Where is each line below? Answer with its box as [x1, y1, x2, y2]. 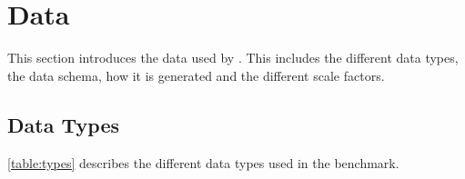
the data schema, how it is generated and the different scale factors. [7, 65, 385, 85]
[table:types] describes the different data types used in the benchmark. [7, 153, 399, 172]
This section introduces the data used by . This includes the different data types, [7, 48, 459, 67]
